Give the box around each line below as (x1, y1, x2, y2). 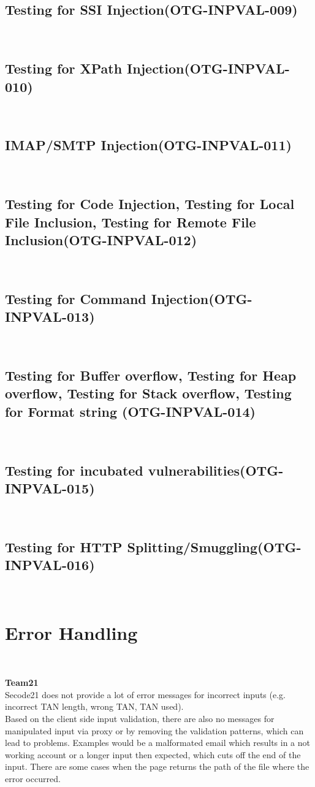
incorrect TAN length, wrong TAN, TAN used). (5, 700, 184, 713)
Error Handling (5, 620, 138, 645)
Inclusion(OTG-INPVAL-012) (5, 230, 197, 249)
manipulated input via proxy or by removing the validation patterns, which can (5, 724, 304, 737)
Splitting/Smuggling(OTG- (127, 537, 302, 556)
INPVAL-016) (5, 555, 95, 574)
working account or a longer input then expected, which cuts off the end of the (5, 748, 301, 761)
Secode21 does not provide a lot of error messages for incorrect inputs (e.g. (5, 688, 286, 701)
